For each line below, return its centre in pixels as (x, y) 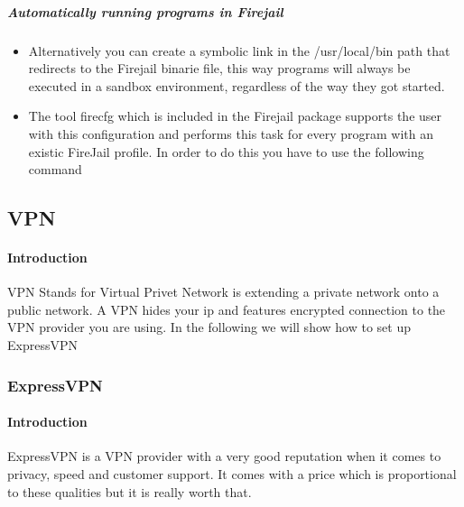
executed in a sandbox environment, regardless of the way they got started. (237, 85)
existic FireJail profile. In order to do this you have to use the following (226, 151)
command (55, 169)
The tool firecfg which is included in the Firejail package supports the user (235, 116)
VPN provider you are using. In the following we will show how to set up (209, 327)
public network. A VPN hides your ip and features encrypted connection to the (227, 309)
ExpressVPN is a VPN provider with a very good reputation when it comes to (224, 456)
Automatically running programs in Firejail (145, 11)
